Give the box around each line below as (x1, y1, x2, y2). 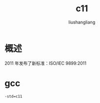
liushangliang (68, 19, 96, 25)
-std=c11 (4, 94, 23, 99)
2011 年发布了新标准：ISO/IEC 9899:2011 (4, 60, 87, 66)
